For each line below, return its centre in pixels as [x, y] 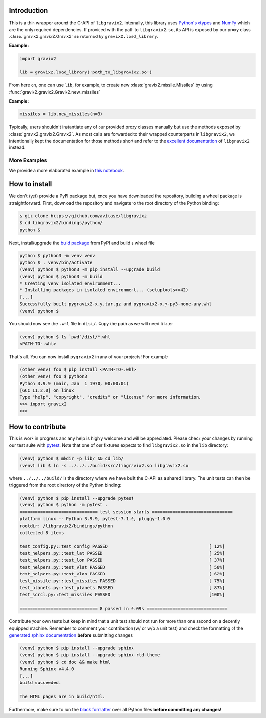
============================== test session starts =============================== [126, 512]
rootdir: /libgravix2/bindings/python [66, 526]
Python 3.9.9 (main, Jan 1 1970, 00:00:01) [74, 383]
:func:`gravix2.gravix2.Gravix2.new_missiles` [55, 92]
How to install [31, 184]
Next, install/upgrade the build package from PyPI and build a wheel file [82, 243]
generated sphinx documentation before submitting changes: [71, 635]
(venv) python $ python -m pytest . [64, 505]
